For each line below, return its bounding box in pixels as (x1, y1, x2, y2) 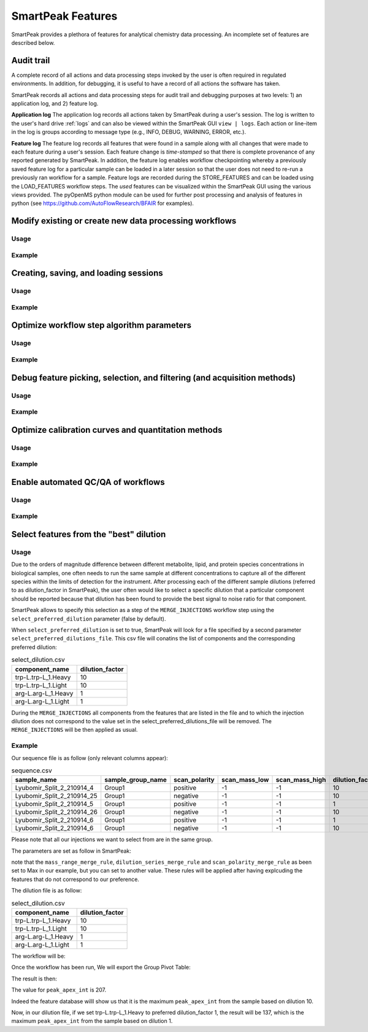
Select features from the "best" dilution (11, 529, 166, 540)
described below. (11, 39, 55, 46)
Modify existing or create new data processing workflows (11, 215, 237, 227)
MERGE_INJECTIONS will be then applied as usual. (11, 726, 138, 734)
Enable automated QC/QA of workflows (11, 476, 165, 487)
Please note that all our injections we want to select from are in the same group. (11, 836, 213, 844)
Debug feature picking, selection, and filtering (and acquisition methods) (11, 372, 296, 383)
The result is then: (11, 975, 58, 982)
